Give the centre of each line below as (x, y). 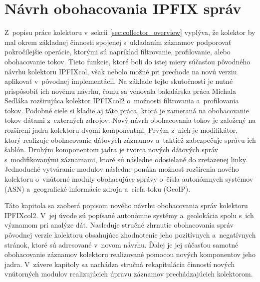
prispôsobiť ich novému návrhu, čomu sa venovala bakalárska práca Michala (121, 91)
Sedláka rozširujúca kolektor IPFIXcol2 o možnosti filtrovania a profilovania (122, 101)
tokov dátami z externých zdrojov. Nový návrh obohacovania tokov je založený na (130, 120)
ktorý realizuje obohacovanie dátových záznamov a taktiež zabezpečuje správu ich (130, 140)
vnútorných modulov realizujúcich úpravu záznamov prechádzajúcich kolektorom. (129, 274)
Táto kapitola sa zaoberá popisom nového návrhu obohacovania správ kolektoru (126, 205)
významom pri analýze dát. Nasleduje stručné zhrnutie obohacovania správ (119, 225)
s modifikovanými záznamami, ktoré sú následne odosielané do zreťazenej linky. (126, 159)
